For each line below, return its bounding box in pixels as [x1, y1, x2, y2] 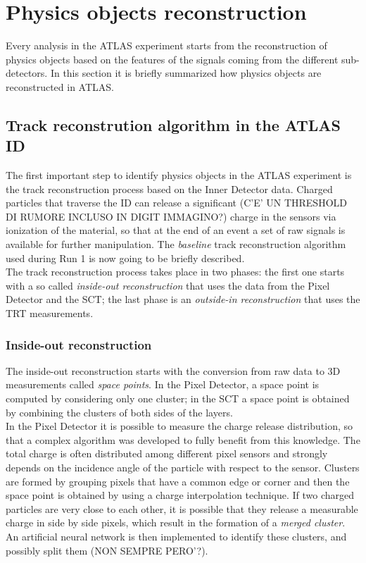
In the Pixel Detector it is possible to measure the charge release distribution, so [6, 419, 353, 433]
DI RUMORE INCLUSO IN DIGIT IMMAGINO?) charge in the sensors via [6, 209, 336, 223]
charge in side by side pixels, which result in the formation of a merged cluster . [6, 515, 346, 530]
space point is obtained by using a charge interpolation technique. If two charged [6, 488, 355, 502]
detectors [6, 66, 45, 80]
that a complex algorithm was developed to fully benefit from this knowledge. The [6, 432, 360, 447]
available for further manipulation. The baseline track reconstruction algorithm [6, 237, 346, 252]
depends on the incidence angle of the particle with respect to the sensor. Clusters [6, 460, 360, 474]
